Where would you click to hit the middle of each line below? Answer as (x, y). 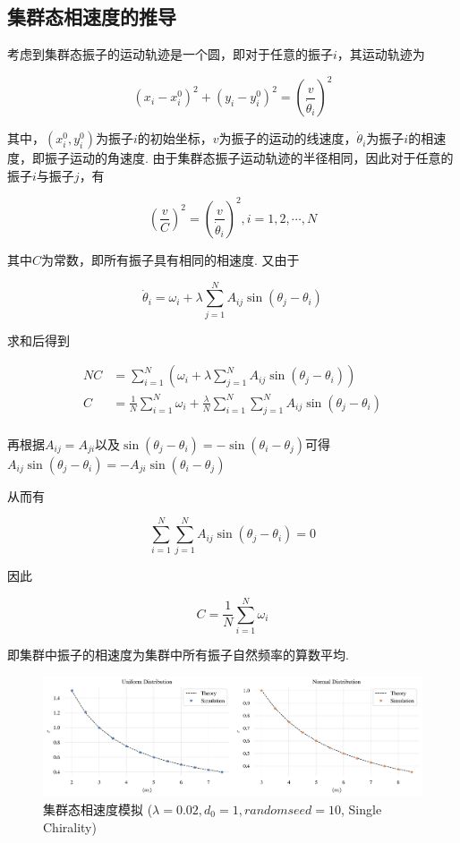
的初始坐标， (175, 138)
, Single (362, 809)
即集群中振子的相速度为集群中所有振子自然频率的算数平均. (178, 655)
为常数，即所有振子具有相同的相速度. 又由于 (170, 259)
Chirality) (70, 826)
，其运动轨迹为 (381, 54)
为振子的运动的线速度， (288, 138)
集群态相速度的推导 (92, 17)
